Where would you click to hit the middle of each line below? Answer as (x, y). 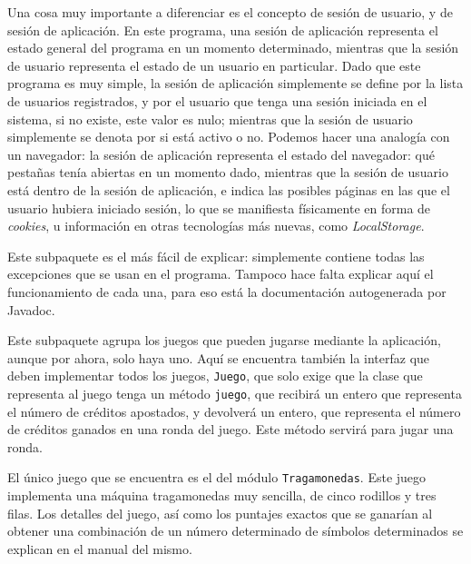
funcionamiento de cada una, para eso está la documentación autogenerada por (227, 291)
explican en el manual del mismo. (100, 548)
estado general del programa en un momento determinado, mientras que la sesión (233, 48)
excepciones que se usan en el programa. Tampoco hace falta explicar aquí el (221, 274)
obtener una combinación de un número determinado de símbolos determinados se (235, 531)
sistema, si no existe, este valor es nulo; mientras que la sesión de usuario (210, 119)
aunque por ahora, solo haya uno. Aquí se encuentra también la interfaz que (219, 357)
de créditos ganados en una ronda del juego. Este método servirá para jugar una (231, 429)
